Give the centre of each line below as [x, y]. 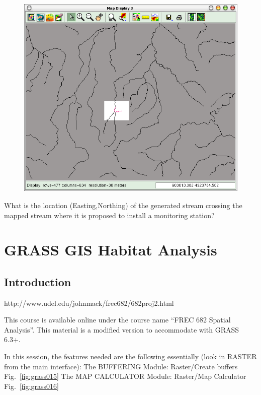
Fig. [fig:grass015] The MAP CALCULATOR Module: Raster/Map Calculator [125, 376]
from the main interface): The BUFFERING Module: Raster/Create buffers [121, 366]
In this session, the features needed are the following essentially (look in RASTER [130, 356]
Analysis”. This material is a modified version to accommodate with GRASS [122, 329]
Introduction [38, 281]
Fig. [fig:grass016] [31, 386]
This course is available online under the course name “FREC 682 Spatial [117, 320]
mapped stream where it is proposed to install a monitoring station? [109, 215]
